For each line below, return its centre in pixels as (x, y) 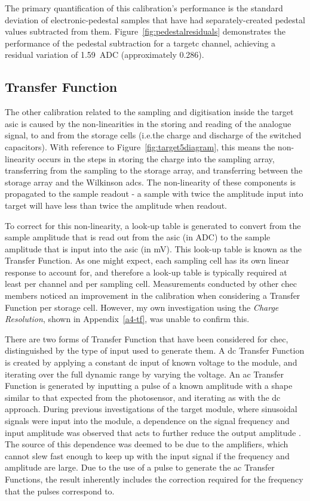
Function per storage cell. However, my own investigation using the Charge (142, 307)
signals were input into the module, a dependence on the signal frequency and (147, 421)
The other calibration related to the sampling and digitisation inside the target (149, 112)
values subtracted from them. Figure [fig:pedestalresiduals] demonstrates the (145, 31)
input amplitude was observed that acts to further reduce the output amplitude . (153, 432)
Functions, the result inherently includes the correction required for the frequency (154, 479)
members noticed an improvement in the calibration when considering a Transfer (153, 296)
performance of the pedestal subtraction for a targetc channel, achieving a (140, 43)
